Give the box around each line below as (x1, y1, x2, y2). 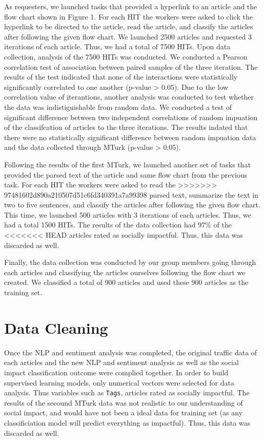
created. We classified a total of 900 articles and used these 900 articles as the (4, 277, 249, 288)
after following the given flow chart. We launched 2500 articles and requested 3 (4, 31, 252, 42)
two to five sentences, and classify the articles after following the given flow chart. (4, 199, 260, 210)
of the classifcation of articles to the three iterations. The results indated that (4, 122, 248, 132)
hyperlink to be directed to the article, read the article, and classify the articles (4, 21, 253, 32)
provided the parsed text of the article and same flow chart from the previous (4, 169, 248, 180)
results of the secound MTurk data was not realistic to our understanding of (4, 397, 243, 408)
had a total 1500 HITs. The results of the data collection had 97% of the (4, 219, 232, 230)
